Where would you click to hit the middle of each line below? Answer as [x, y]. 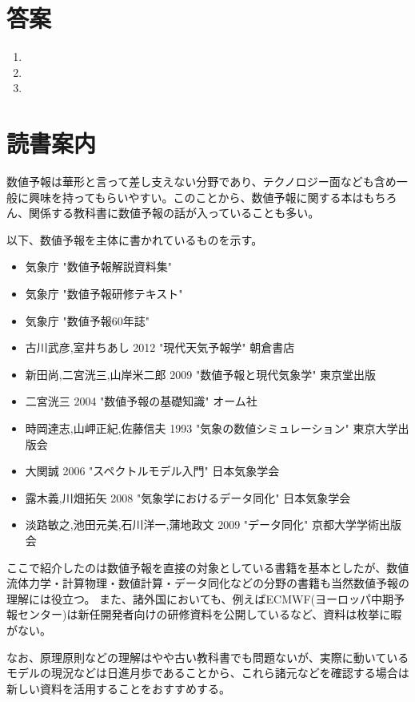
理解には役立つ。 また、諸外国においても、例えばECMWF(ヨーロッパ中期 [200, 598]
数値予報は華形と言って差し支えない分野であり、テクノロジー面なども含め [202, 182]
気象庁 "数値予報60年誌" [87, 320]
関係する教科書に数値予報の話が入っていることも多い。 [174, 213]
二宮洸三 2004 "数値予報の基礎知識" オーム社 [141, 401]
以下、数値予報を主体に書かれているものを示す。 [135, 239]
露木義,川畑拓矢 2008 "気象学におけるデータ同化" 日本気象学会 [188, 497]
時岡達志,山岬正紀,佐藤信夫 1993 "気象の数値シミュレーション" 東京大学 [211, 428]
